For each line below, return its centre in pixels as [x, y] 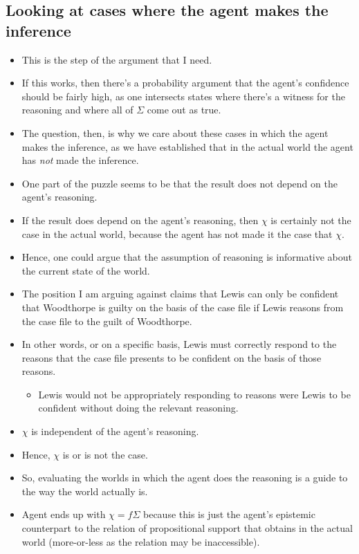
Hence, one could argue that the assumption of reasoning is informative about [187, 257]
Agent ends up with [64, 514]
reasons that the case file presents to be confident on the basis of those [172, 357]
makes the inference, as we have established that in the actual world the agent [187, 146]
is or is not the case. [105, 454]
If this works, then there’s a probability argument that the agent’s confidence [185, 83]
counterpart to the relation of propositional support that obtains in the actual [187, 528]
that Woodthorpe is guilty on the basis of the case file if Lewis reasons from [183, 307]
